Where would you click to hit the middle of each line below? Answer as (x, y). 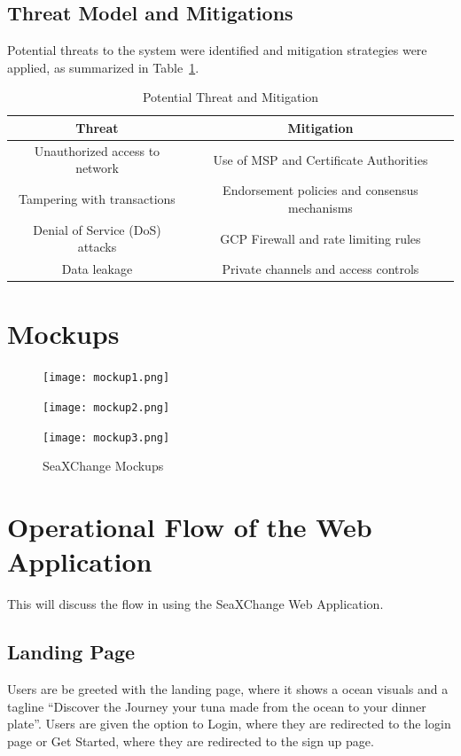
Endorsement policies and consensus (320, 190)
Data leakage (97, 269)
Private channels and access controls (320, 269)
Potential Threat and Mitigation (230, 97)
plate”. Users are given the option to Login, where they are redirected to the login (229, 724)
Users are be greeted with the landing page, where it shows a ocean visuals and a (228, 689)
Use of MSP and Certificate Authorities (320, 159)
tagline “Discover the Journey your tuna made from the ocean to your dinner (217, 706)
